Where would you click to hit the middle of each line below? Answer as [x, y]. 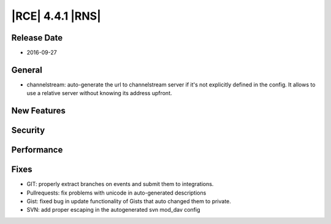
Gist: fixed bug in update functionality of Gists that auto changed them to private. [129, 201]
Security [28, 130]
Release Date [37, 38]
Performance [37, 150]
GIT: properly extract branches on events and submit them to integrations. [120, 184]
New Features [38, 111]
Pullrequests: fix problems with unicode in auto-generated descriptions [116, 193]
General [27, 70]
